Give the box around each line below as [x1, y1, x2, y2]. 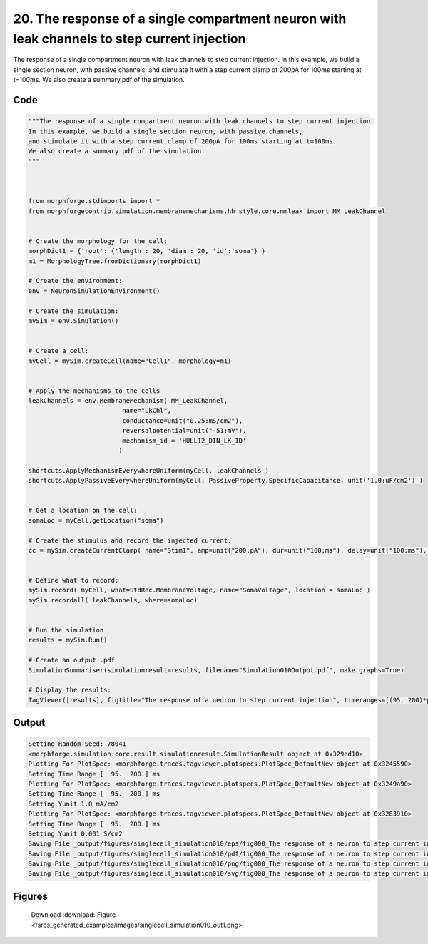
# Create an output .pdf [28, 656, 116, 665]
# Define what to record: [28, 576, 119, 585]
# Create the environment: [28, 277, 123, 285]
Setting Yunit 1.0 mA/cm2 [28, 799, 119, 808]
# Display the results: [28, 686, 112, 694]
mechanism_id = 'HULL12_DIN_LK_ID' [122, 436, 247, 445]
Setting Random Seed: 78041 [28, 740, 126, 748]
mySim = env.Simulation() [28, 317, 119, 324]
